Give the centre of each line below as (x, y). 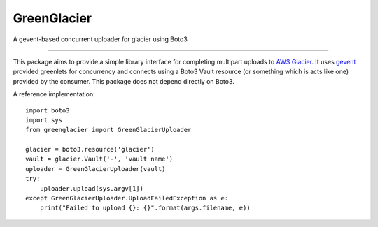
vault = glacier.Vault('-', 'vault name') (99, 159)
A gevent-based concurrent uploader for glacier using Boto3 (100, 39)
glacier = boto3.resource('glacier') (90, 149)
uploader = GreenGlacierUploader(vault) (96, 169)
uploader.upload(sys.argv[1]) (91, 188)
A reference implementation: (54, 94)
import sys (44, 120)
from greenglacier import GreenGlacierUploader (108, 130)
